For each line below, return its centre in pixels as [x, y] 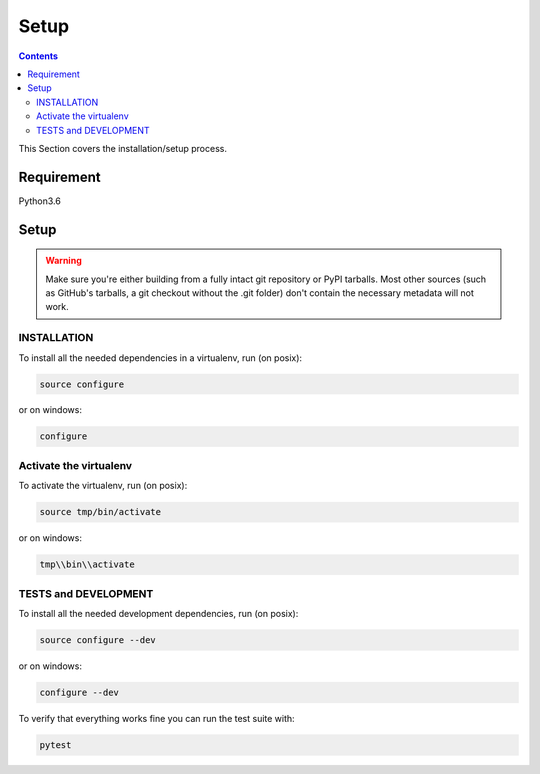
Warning [63, 261]
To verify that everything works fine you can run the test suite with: [156, 718]
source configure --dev [98, 639]
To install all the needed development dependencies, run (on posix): [158, 613]
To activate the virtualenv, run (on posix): [103, 486]
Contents [38, 56]
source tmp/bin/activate [100, 512]
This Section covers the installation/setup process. [122, 148]
